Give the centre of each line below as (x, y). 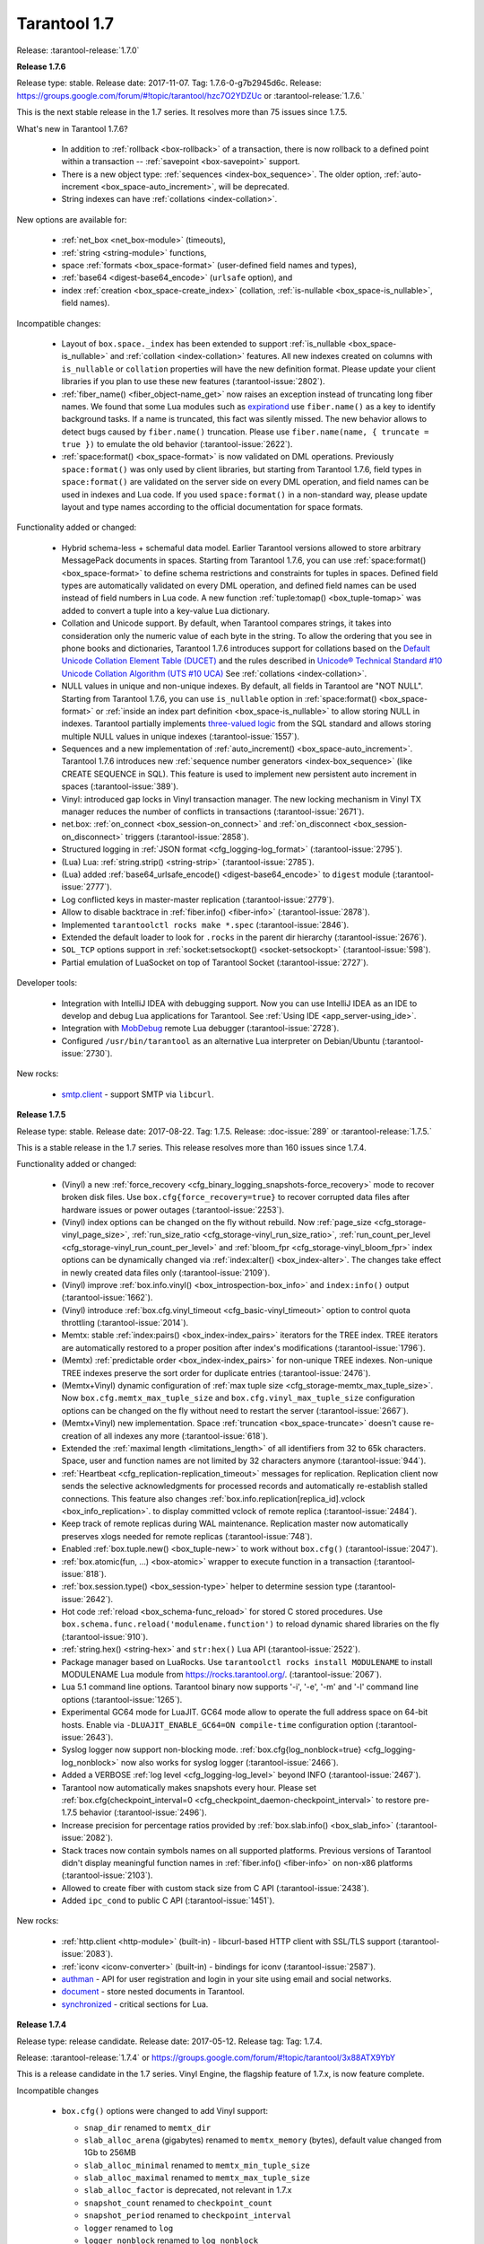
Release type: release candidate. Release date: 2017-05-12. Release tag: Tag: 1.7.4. (169, 2041)
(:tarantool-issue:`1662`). (107, 1298)
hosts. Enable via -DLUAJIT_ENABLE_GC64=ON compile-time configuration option (217, 1724)
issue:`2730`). (87, 1054)
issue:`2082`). (87, 1838)
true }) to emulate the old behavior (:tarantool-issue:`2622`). (177, 444)
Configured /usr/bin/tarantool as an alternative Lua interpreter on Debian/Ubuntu (221, 1040)
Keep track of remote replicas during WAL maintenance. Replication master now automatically (235, 1524)
